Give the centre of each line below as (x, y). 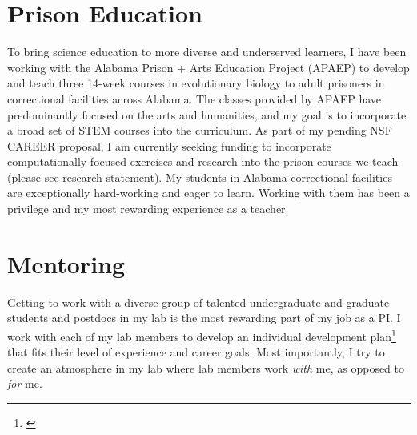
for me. (25, 383)
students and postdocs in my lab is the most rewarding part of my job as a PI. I (204, 318)
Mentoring (66, 263)
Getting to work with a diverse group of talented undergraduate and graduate (198, 302)
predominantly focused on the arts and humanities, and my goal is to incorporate (207, 114)
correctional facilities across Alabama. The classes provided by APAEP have (194, 98)
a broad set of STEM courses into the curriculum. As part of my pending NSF (200, 130)
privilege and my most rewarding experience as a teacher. (148, 209)
